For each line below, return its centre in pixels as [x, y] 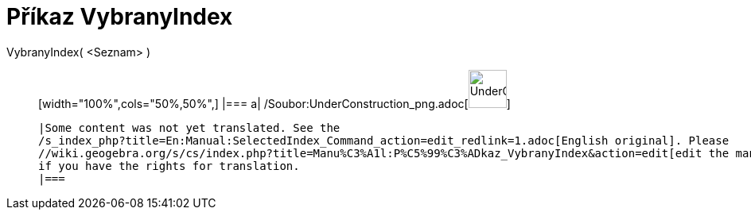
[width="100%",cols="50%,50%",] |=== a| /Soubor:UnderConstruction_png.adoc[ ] [274, 103]
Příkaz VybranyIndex [120, 17]
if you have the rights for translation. [169, 166]
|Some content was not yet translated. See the [189, 127]
